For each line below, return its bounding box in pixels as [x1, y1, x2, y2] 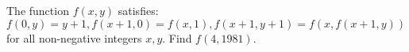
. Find [162, 29, 192, 46]
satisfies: [118, 2, 159, 18]
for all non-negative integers [6, 29, 142, 46]
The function [6, 2, 69, 18]
